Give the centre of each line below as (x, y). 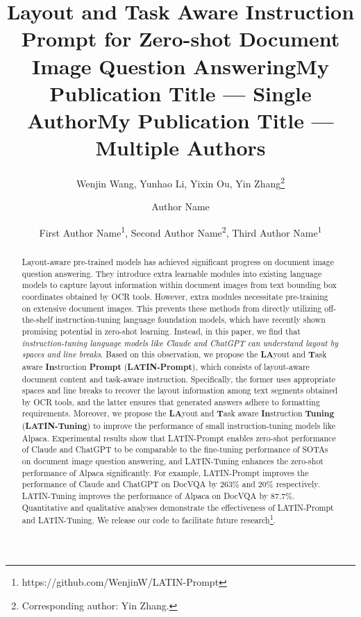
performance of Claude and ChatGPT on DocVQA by (120, 484)
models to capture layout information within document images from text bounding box (179, 285)
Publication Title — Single (180, 93)
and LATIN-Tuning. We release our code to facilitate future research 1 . (149, 519)
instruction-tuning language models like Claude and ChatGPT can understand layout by (180, 343)
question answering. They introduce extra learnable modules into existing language (172, 273)
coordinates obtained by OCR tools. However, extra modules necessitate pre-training (175, 296)
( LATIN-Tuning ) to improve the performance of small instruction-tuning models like (178, 426)
